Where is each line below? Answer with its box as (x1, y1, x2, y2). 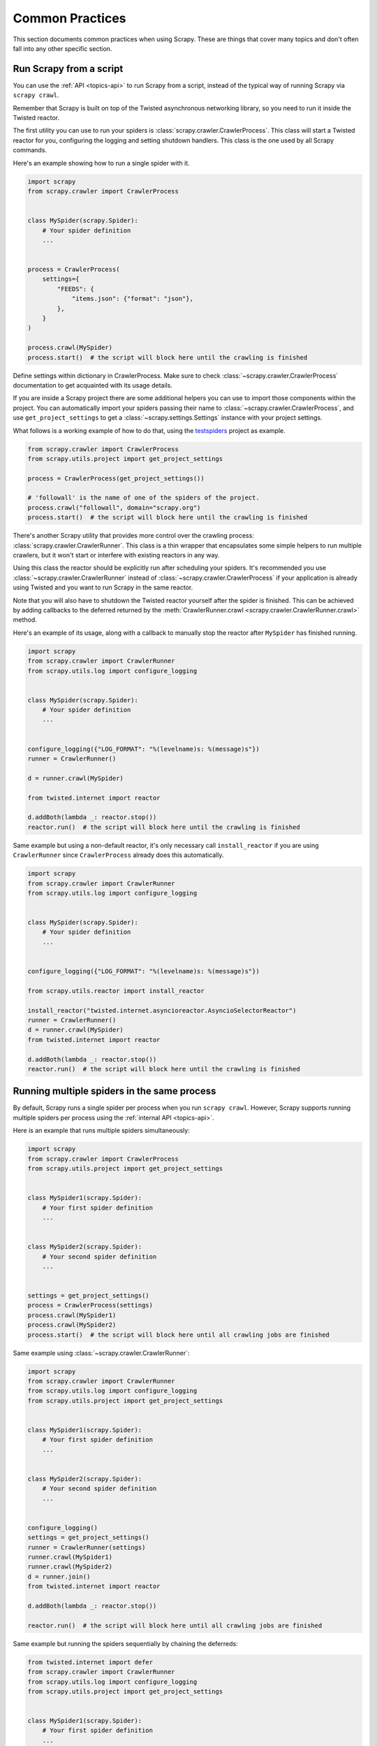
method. (13, 615, 38, 624)
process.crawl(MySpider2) (27, 1321, 117, 1329)
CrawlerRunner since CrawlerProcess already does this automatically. (13, 851, 224, 859)
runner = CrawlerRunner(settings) (27, 1543, 146, 1551)
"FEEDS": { (57, 285, 94, 293)
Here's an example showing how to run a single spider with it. (13, 159, 190, 167)
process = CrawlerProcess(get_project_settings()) (27, 474, 205, 482)
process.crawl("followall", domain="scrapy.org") (27, 504, 201, 511)
